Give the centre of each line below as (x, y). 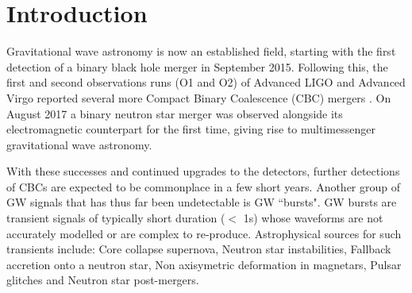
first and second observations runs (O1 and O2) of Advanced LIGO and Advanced (206, 82)
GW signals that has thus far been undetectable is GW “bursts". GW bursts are (202, 202)
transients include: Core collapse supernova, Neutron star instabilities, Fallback (199, 249)
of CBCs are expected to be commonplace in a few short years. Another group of (204, 186)
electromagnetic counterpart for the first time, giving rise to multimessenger (191, 129)
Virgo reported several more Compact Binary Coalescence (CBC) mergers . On (199, 97)
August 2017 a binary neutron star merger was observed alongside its (175, 113)
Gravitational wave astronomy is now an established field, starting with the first (201, 51)
